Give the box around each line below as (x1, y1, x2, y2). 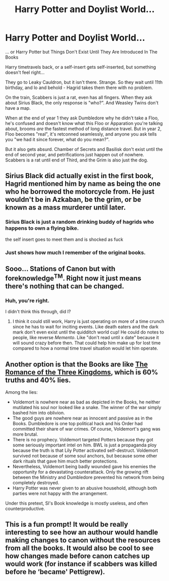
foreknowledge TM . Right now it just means (5, 272, 142, 282)
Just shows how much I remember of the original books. (5, 249, 146, 256)
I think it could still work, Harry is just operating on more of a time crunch (12, 318, 164, 324)
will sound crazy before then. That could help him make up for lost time (12, 340, 161, 346)
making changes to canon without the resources (5, 536, 161, 545)
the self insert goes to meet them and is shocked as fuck (5, 236, 124, 242)
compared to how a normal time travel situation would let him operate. (12, 345, 158, 351)
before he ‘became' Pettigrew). (5, 568, 105, 576)
